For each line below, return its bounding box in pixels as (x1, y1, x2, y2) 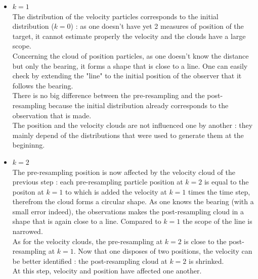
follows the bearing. (12, 80, 73, 90)
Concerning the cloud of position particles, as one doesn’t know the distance (12, 50, 249, 61)
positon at (12, 186, 44, 197)
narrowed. (12, 226, 43, 237)
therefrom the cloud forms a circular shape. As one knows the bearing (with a (12, 196, 254, 207)
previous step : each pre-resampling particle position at (12, 176, 183, 187)
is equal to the (204, 176, 249, 187)
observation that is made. (12, 110, 92, 120)
